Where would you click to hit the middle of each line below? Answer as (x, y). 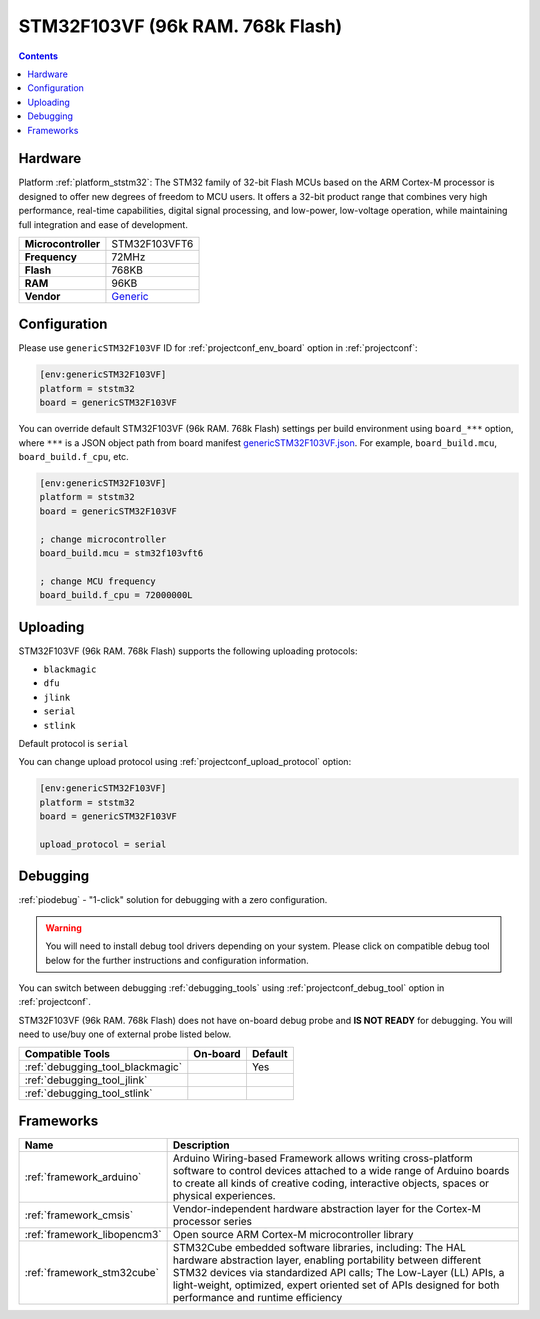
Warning (63, 927)
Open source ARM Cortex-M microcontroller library (293, 1235)
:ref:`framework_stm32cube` (92, 1273)
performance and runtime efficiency (257, 1298)
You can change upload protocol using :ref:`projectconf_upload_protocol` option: (185, 762)
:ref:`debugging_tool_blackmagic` (103, 1067)
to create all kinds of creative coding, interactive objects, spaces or (331, 1183)
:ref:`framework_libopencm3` (93, 1235)
